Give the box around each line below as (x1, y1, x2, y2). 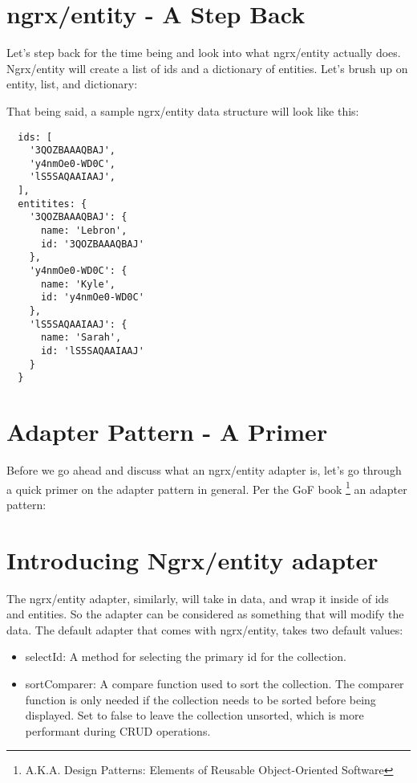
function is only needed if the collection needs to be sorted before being (25, 691, 376, 708)
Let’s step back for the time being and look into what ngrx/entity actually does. (6, 44, 401, 61)
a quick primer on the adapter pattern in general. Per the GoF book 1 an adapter (6, 478, 407, 497)
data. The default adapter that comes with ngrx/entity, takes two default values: (6, 621, 403, 638)
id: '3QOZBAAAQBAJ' (40, 238, 144, 250)
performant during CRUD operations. (25, 722, 211, 739)
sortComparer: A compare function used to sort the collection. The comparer (25, 675, 404, 692)
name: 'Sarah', (40, 332, 122, 344)
